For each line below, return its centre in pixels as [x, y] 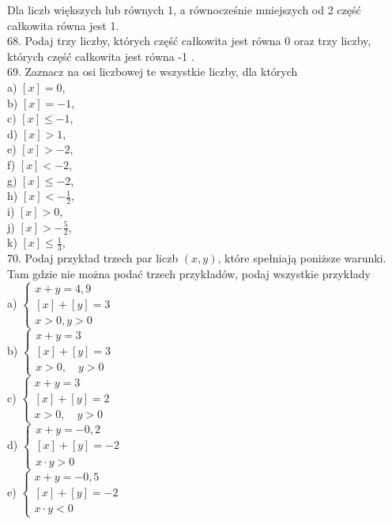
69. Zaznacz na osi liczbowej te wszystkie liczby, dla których [153, 72]
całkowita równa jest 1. [63, 25]
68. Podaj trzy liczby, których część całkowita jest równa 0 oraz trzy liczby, [189, 41]
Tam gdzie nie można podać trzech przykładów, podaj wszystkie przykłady [189, 273]
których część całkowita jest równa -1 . [101, 56]
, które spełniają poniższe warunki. [302, 258]
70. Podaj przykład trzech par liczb [93, 258]
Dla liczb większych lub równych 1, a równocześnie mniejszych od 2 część [184, 9]
